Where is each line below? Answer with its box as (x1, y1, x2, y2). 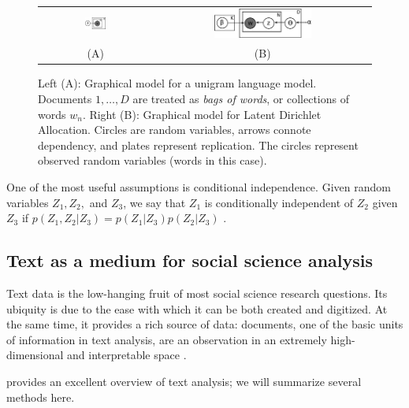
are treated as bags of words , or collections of (132, 91, 350, 106)
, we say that (123, 194, 186, 210)
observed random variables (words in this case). (38, 152, 267, 169)
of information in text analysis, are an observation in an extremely (6, 331, 327, 347)
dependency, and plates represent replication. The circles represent (38, 136, 359, 153)
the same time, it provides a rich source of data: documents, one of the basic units (6, 316, 403, 332)
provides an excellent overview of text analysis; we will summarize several (6, 373, 362, 389)
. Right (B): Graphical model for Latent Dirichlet (82, 106, 322, 122)
